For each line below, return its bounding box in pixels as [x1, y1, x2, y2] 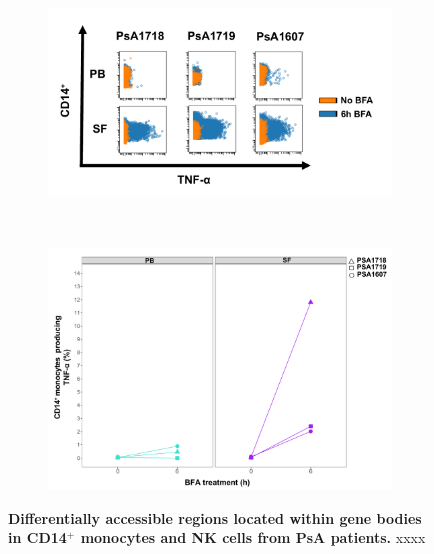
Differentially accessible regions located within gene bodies [8, 507, 422, 528]
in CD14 [8, 527, 67, 548]
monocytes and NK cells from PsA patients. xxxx [80, 527, 426, 548]
